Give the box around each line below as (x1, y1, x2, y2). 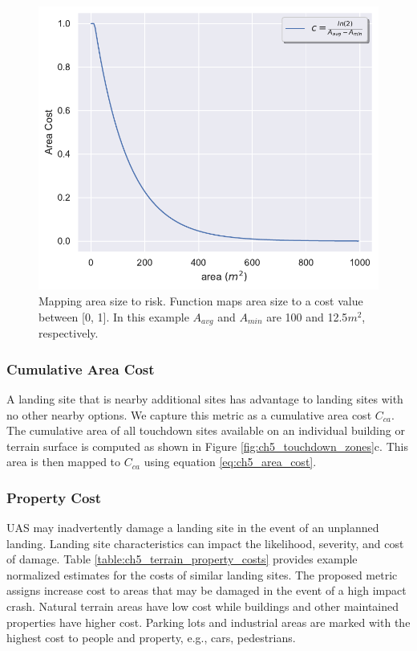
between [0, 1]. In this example (38, 308, 189, 325)
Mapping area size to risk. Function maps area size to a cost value (38, 293, 363, 309)
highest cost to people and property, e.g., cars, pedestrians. (6, 629, 296, 646)
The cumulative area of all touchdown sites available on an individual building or (6, 422, 405, 439)
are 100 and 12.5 (266, 308, 348, 325)
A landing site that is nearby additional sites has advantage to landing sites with (6, 390, 403, 407)
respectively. (38, 325, 99, 342)
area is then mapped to (6, 453, 121, 470)
